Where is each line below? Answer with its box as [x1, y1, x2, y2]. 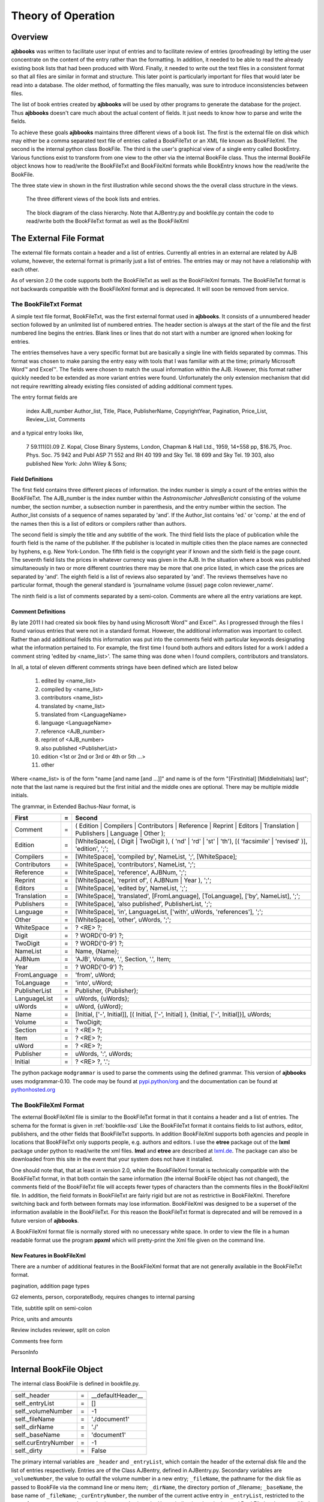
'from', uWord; [75, 971, 116, 979]
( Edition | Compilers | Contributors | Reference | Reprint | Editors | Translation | [75, 822, 299, 830]
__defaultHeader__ [91, 1391, 143, 1400]
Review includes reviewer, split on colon [11, 1327, 110, 1334]
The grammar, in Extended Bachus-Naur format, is [11, 803, 136, 810]
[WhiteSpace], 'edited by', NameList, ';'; [75, 884, 188, 892]
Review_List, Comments [26, 416, 85, 423]
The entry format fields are [11, 394, 78, 401]
